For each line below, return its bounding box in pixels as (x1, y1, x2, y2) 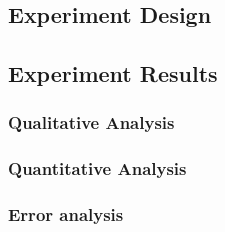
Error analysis (8, 202, 124, 227)
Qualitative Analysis (8, 110, 175, 135)
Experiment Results (8, 58, 218, 89)
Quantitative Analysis (8, 156, 187, 181)
